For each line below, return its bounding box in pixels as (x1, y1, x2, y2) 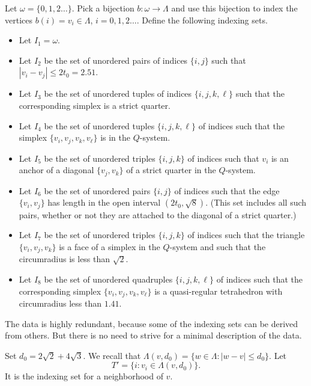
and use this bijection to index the (171, 2, 298, 14)
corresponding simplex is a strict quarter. (19, 99, 171, 111)
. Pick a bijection (71, 2, 134, 14)
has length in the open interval (47, 196, 161, 209)
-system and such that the (169, 240, 266, 253)
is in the (100, 131, 131, 144)
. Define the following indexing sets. (136, 13, 268, 26)
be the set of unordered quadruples (44, 272, 173, 285)
